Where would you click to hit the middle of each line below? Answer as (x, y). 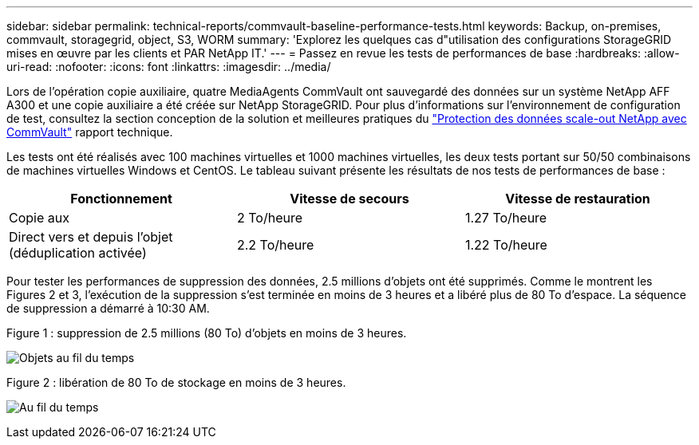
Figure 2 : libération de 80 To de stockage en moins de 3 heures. (176, 382)
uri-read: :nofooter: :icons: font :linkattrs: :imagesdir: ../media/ (169, 67)
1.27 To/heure (506, 218)
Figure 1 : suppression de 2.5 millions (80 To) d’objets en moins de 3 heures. (207, 333)
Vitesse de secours (349, 199)
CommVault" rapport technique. (90, 132)
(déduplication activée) (78, 253)
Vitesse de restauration (578, 199)
